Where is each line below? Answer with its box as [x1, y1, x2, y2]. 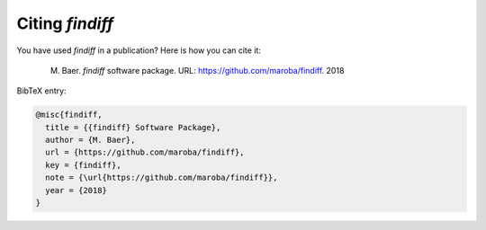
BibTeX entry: [16, 85, 67, 96]
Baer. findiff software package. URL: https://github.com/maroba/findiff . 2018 [61, 65, 345, 75]
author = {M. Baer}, [45, 135, 136, 146]
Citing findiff [16, 13, 114, 33]
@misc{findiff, [35, 110, 103, 120]
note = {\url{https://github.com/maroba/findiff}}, [45, 172, 278, 183]
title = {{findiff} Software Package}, [45, 122, 221, 132]
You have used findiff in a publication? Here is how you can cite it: [16, 45, 261, 56]
